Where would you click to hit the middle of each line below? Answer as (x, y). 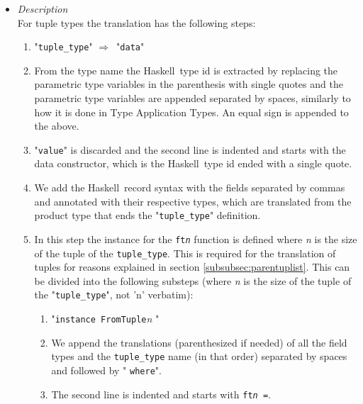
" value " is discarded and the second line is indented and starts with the (190, 149)
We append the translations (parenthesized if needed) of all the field (199, 342)
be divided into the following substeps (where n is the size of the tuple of (193, 280)
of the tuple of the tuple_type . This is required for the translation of (185, 253)
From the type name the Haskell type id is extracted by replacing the (186, 70)
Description (43, 9)
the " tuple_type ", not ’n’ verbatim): (114, 294)
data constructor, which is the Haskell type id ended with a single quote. (193, 163)
